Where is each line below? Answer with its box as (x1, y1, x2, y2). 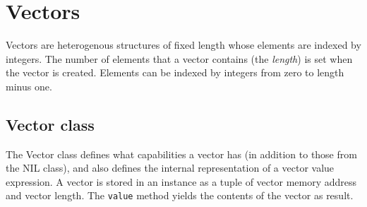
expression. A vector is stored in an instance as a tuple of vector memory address (6, 174, 357, 189)
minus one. (6, 78, 52, 93)
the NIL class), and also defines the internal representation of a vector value (6, 160, 335, 175)
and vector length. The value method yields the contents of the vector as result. (6, 188, 354, 203)
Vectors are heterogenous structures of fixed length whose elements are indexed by (6, 37, 361, 52)
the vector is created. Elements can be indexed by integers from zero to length (6, 65, 344, 80)
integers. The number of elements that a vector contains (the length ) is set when (6, 51, 353, 66)
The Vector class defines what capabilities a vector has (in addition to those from (6, 146, 357, 161)
